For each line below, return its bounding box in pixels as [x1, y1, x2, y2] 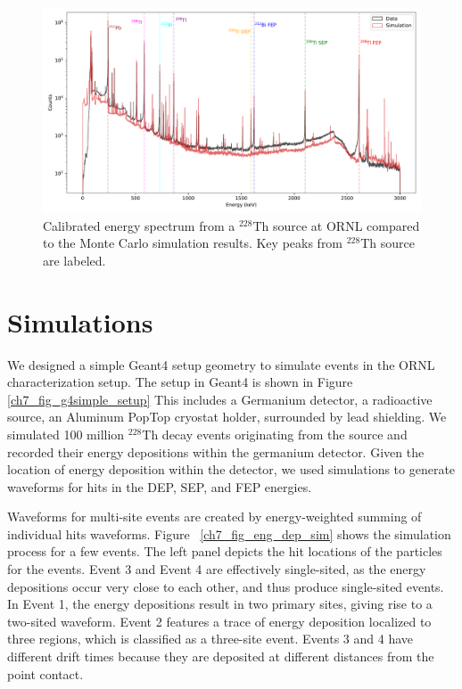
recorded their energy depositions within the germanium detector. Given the [7, 442, 425, 461]
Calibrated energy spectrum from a [43, 216, 235, 234]
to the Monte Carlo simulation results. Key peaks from [43, 234, 343, 252]
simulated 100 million [7, 424, 125, 443]
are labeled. [43, 250, 106, 269]
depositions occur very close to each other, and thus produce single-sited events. [7, 577, 444, 595]
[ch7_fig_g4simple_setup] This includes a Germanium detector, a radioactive [7, 390, 433, 408]
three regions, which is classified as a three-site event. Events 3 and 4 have [7, 629, 413, 648]
